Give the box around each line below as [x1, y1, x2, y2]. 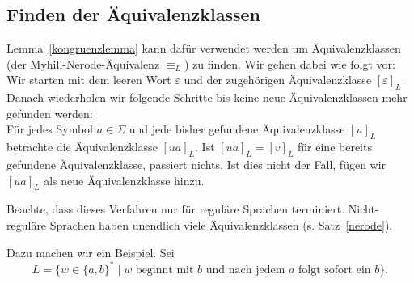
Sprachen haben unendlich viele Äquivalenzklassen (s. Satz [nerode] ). [49, 216, 393, 233]
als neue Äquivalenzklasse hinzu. [44, 171, 205, 188]
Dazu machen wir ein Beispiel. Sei [6, 243, 175, 260]
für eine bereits [298, 138, 372, 155]
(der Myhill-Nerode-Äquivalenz [6, 55, 160, 72]
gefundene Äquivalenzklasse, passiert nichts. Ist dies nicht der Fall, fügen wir [6, 155, 387, 172]
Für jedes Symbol [6, 120, 93, 137]
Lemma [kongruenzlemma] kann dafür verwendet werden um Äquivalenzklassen [6, 40, 401, 57]
